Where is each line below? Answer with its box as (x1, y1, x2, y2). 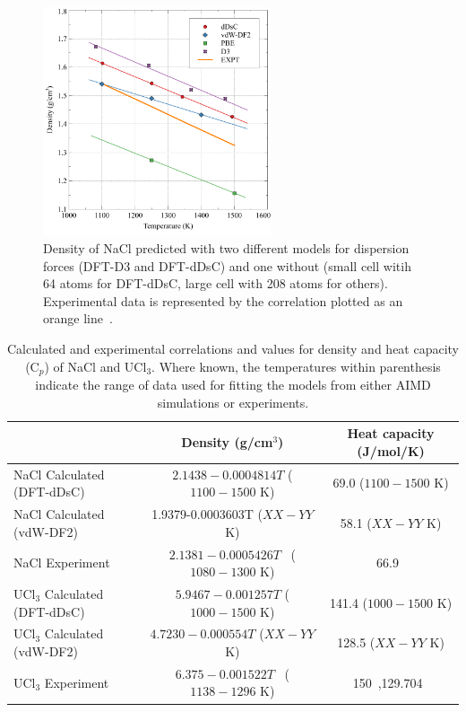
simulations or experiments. (157, 392, 309, 411)
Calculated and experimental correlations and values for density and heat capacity (7, 338, 460, 357)
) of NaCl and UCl (44, 356, 147, 375)
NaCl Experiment (13, 553, 110, 572)
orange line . (43, 309, 113, 328)
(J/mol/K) (357, 441, 425, 460)
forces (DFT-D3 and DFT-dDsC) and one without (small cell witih (43, 256, 411, 275)
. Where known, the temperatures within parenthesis (151, 356, 441, 375)
